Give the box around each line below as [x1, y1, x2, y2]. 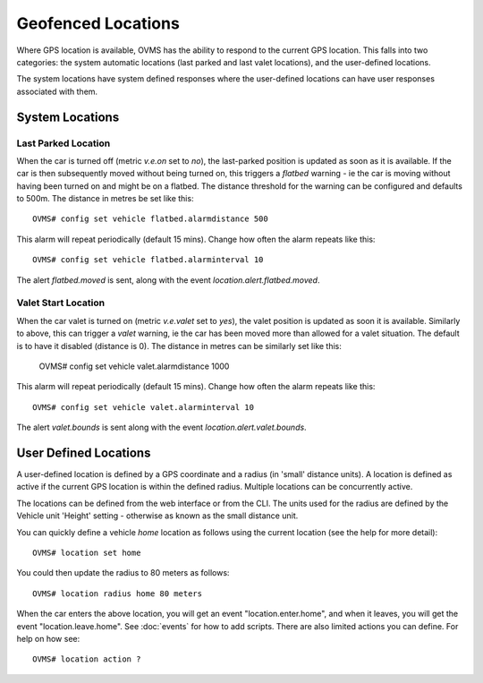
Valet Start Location [16, 296, 106, 309]
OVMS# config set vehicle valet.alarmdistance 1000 [38, 361, 230, 371]
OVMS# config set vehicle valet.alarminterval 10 [32, 402, 255, 412]
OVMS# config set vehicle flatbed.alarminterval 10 [32, 255, 264, 265]
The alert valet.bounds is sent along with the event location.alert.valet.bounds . [16, 422, 308, 433]
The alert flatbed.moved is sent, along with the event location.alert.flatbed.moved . [16, 274, 320, 286]
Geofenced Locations [16, 13, 181, 33]
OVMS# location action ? [32, 654, 141, 664]
